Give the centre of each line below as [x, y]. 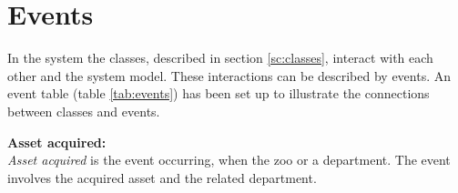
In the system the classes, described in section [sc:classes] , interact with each [220, 58]
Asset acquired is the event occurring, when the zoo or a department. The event [229, 160]
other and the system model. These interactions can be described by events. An [229, 75]
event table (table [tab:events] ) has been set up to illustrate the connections [219, 93]
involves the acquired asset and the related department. [162, 177]
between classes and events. [84, 111]
